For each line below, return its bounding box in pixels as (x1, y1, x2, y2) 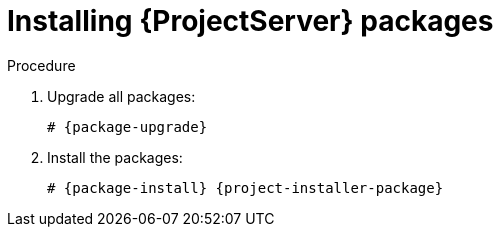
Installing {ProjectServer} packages (7, 4, 494, 38)
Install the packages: (47, 148, 183, 166)
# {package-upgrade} (47, 118, 208, 135)
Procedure (7, 56, 76, 74)
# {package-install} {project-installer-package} (47, 179, 444, 196)
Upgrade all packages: (47, 87, 196, 105)
